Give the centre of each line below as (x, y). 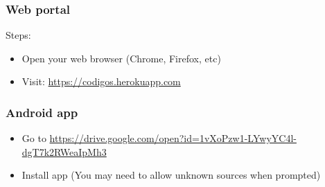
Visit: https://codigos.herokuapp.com (101, 81)
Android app (42, 112)
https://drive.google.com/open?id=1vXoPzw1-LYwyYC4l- (173, 138)
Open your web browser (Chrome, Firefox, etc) (121, 58)
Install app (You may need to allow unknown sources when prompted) (171, 175)
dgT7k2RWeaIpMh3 (64, 151)
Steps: (18, 35)
